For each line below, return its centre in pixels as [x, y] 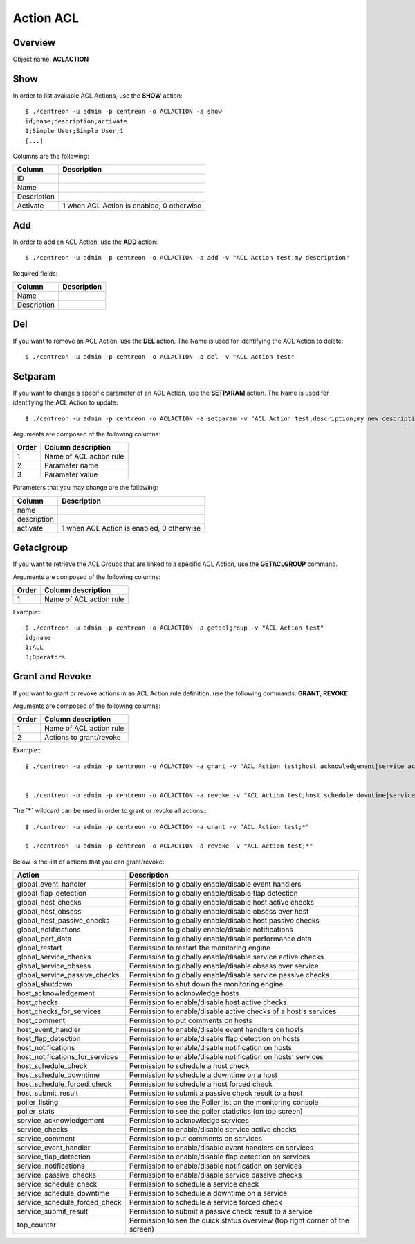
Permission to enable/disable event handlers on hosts [216, 1030]
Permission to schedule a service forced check [206, 1202]
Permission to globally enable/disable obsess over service [224, 966]
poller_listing [38, 1103]
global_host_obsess [49, 912]
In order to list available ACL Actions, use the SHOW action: [98, 95]
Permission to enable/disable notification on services [215, 1166]
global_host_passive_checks [63, 921]
